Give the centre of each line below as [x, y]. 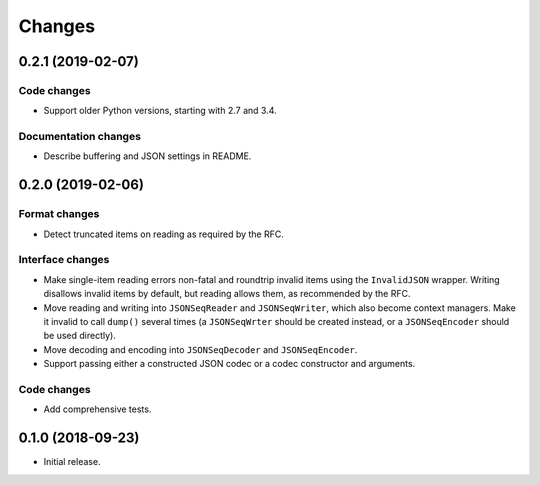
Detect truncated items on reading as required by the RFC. [163, 234]
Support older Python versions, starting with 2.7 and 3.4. [160, 111]
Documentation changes [80, 137]
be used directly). [80, 336]
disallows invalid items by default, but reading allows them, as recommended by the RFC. [227, 294]
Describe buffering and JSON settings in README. [147, 156]
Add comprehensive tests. [97, 409]
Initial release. [72, 462]
